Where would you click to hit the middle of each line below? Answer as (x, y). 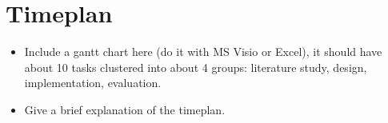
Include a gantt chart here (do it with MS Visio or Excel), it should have (203, 52)
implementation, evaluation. (93, 83)
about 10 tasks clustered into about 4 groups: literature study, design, (196, 67)
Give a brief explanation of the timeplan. (125, 109)
